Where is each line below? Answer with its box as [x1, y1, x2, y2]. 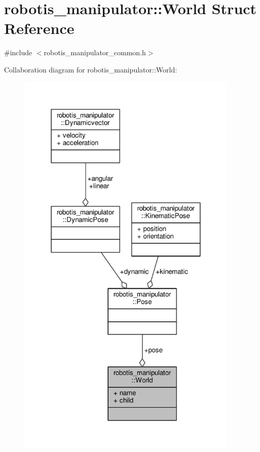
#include [4, 47, 32, 58]
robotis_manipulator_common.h [44, 47, 146, 58]
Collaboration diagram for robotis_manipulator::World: [4, 64, 177, 74]
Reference [4, 18, 75, 39]
